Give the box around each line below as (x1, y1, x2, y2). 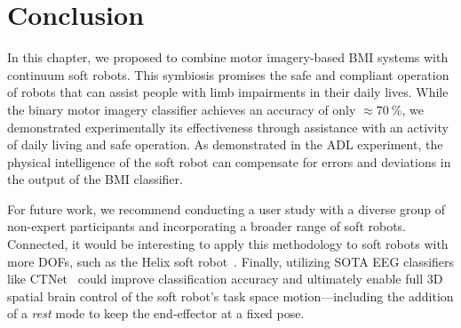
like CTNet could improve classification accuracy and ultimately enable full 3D (7, 269, 443, 288)
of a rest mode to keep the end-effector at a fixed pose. (7, 304, 305, 323)
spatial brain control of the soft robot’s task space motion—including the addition (7, 286, 454, 305)
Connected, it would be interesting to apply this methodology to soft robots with (7, 235, 449, 253)
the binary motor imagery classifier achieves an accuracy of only (7, 100, 356, 118)
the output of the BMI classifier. (7, 170, 183, 188)
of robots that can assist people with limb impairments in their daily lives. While (7, 83, 449, 101)
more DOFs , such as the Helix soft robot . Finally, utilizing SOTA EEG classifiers (7, 252, 455, 270)
